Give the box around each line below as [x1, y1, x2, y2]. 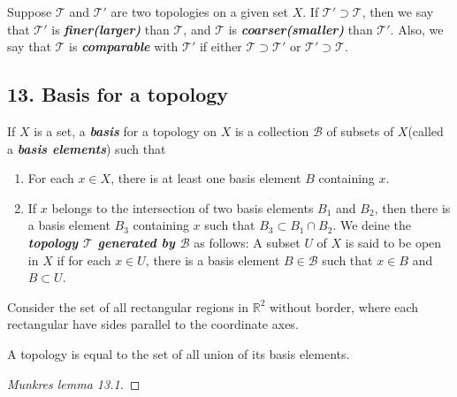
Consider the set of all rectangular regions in [7, 297, 248, 316]
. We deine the [332, 216, 412, 234]
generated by [97, 233, 175, 251]
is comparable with [69, 37, 179, 56]
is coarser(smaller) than [228, 19, 373, 38]
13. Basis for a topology [7, 80, 229, 108]
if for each [57, 250, 111, 269]
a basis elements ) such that [7, 139, 166, 157]
